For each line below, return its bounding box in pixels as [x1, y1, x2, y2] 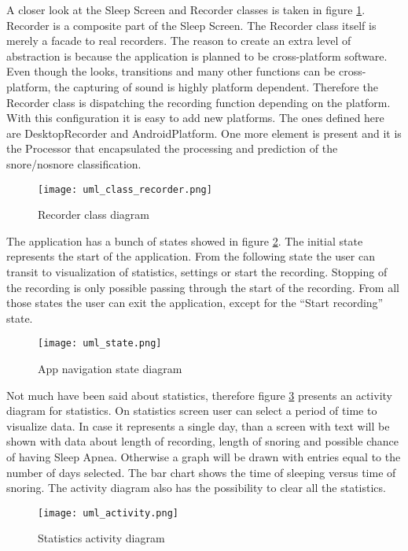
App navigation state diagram [38, 361, 182, 376]
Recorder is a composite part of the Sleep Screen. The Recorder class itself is [6, 17, 377, 33]
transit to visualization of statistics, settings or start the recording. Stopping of [6, 263, 388, 279]
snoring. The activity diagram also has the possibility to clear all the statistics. [6, 479, 386, 496]
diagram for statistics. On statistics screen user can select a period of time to [6, 402, 377, 419]
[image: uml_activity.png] [38, 507, 178, 519]
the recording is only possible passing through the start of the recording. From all [6, 279, 399, 295]
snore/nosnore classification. [6, 155, 142, 172]
